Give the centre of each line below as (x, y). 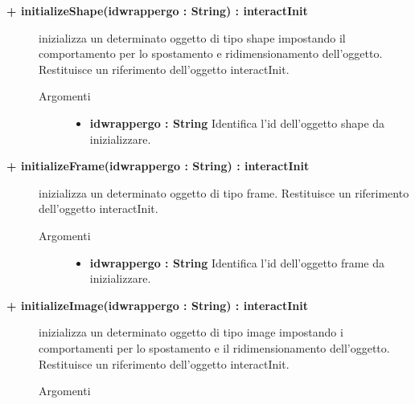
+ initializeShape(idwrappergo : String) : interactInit (157, 10)
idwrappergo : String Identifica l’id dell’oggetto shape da (237, 122)
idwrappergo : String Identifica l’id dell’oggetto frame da (237, 262)
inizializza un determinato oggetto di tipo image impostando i (191, 332)
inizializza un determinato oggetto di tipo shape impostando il (192, 37)
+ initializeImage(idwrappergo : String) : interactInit (157, 305)
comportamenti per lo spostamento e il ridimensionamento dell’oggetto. (214, 347)
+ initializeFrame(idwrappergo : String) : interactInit (158, 166)
